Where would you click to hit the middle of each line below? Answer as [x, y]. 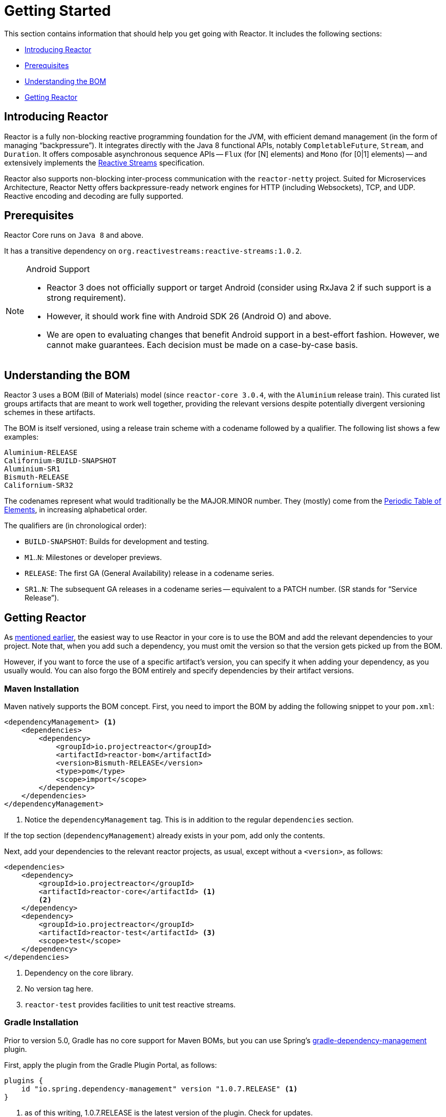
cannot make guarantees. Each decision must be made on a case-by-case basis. [202, 345]
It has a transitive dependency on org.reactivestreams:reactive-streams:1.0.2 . [153, 251]
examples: [22, 437]
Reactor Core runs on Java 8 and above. [74, 235]
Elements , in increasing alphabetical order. [76, 510]
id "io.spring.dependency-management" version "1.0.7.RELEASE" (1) [160, 1089]
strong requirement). [86, 298]
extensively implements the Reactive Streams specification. [104, 162]
